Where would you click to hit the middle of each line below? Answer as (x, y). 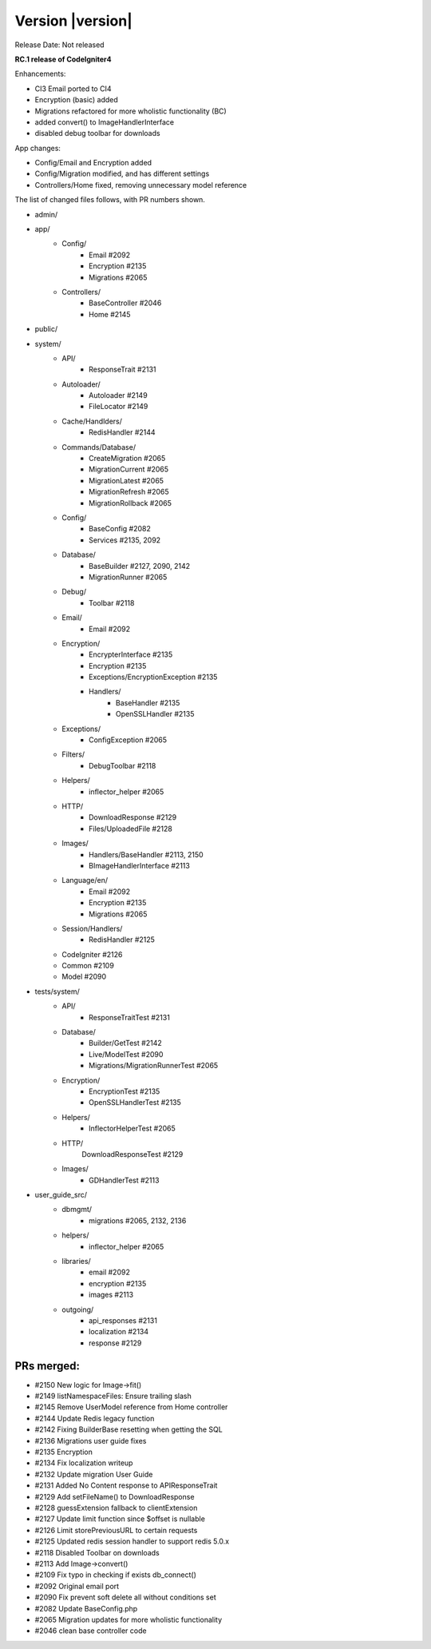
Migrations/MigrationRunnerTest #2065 (154, 1066)
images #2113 (111, 1295)
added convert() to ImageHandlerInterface (105, 122)
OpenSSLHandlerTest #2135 (135, 1103)
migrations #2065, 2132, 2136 (138, 1220)
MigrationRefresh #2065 (129, 492)
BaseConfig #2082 (120, 529)
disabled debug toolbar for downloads (97, 133)
